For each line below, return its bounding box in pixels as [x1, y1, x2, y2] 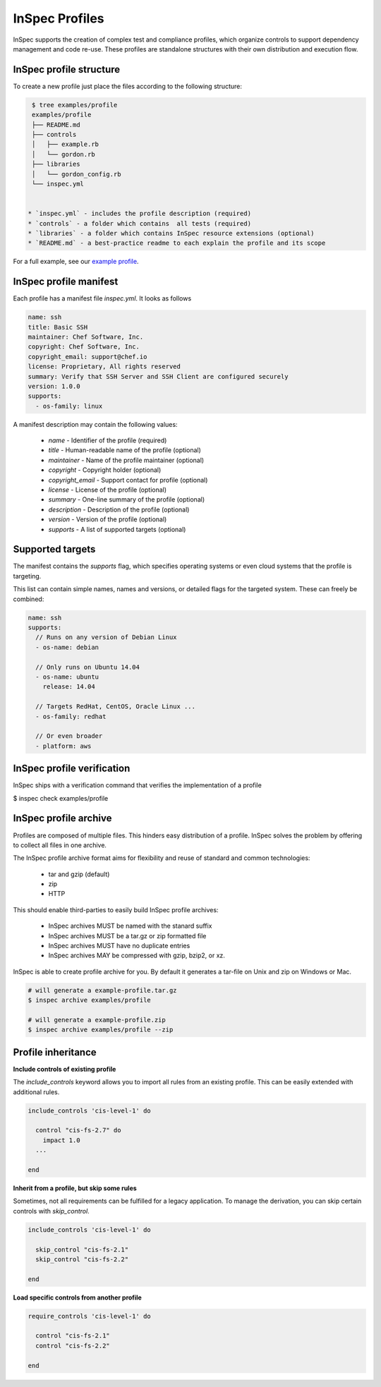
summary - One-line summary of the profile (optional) [48, 495, 205, 504]
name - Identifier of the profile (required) [48, 436, 167, 444]
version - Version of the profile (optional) [48, 515, 167, 523]
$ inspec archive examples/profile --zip [28, 1026, 174, 1034]
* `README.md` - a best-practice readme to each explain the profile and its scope [28, 239, 326, 247]
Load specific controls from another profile [13, 1293, 143, 1302]
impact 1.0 [42, 1136, 80, 1144]
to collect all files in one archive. [13, 840, 107, 849]
